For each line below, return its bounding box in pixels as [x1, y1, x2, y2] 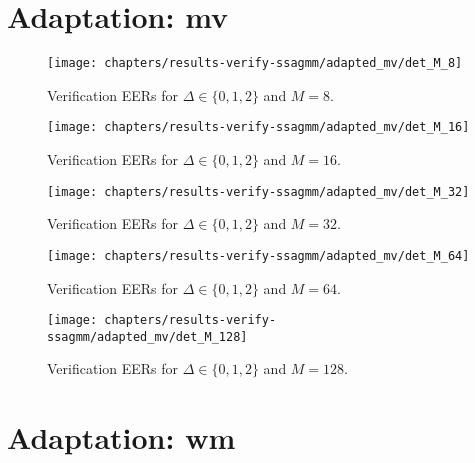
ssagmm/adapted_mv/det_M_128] [47, 329, 248, 344]
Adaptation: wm [7, 417, 236, 458]
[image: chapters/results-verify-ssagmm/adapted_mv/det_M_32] [47, 184, 470, 199]
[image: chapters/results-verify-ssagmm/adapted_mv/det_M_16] [47, 120, 470, 135]
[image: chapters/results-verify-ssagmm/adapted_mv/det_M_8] [47, 56, 463, 71]
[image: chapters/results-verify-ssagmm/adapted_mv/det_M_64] [47, 248, 470, 263]
